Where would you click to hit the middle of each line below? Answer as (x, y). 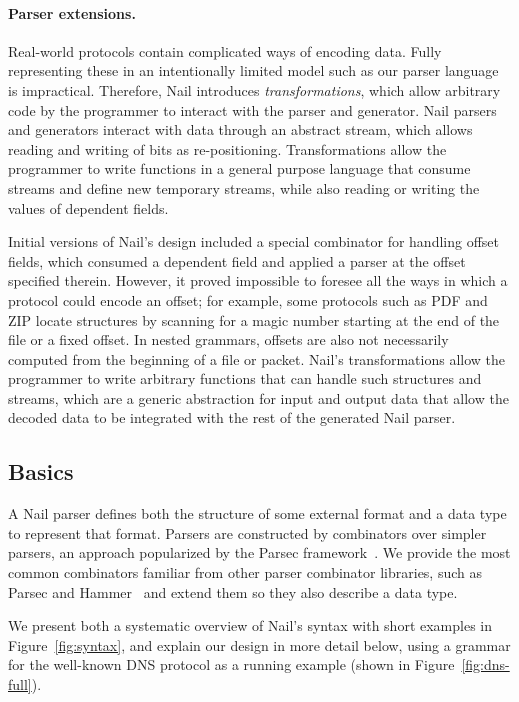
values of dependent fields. (88, 207)
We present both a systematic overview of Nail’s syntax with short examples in (250, 625)
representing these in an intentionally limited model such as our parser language (253, 70)
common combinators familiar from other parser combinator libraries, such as (245, 572)
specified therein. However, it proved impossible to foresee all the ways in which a (258, 280)
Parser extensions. (72, 12)
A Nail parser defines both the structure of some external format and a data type (257, 513)
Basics (41, 471)
